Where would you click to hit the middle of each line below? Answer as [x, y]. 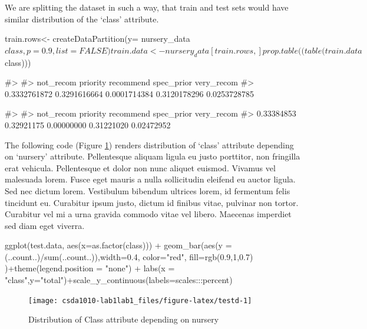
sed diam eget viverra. [45, 225]
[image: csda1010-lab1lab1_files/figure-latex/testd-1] [140, 300]
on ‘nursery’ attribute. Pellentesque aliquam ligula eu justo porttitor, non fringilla [153, 156]
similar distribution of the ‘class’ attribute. [82, 19]
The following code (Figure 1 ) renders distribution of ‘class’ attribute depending [149, 144]
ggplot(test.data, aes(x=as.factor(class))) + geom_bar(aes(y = [118, 245]
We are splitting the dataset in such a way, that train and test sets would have [147, 7]
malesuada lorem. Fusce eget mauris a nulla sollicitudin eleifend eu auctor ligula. [150, 179]
